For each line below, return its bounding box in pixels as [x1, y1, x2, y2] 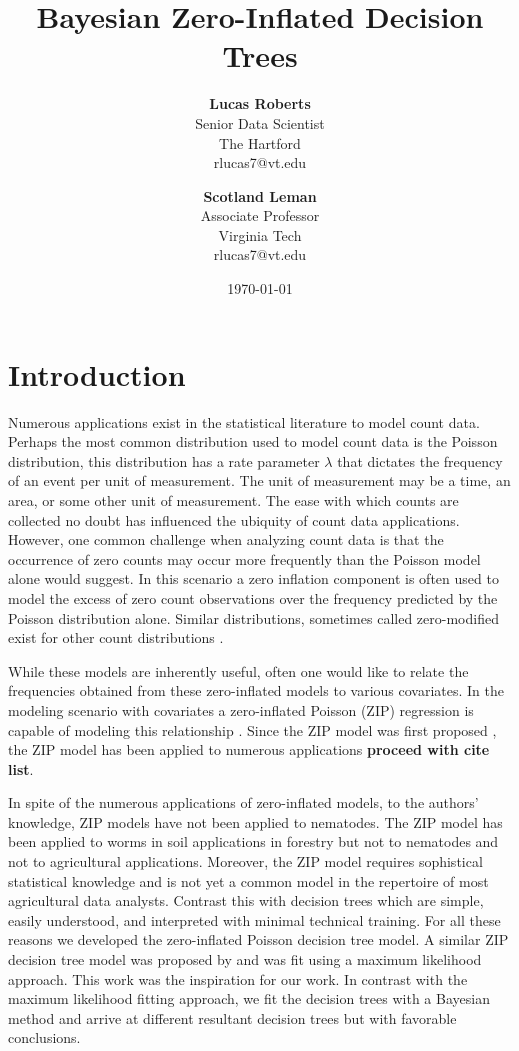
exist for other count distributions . [8, 627, 224, 648]
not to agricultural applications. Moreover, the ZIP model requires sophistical [8, 851, 483, 872]
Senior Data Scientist [195, 112, 325, 133]
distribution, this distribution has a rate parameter [8, 450, 320, 471]
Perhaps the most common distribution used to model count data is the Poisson [8, 431, 498, 452]
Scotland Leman [203, 185, 317, 206]
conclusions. [8, 1027, 81, 1048]
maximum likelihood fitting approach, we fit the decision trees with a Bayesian [8, 988, 490, 1009]
